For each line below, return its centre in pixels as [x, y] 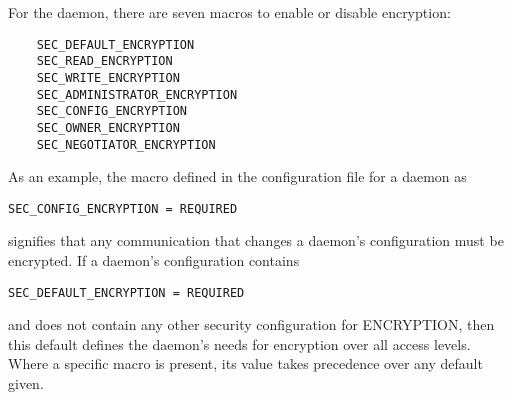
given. [26, 383]
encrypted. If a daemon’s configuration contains [154, 260]
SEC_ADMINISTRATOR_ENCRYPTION [137, 94]
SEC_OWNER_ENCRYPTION [108, 127]
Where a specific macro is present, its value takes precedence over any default [245, 363]
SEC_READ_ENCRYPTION [104, 61]
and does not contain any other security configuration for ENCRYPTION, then [251, 324]
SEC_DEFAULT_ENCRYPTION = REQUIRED [126, 292]
